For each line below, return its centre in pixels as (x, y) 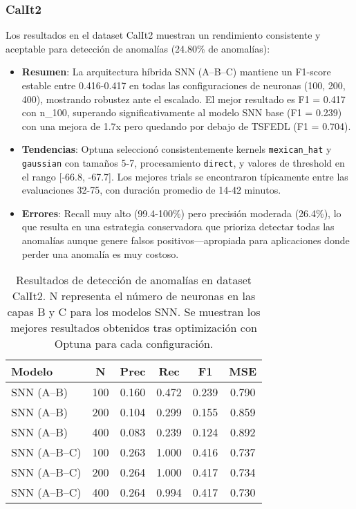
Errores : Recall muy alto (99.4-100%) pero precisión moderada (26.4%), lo (181, 213)
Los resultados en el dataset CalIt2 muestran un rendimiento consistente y (163, 35)
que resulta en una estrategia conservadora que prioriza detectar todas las (178, 226)
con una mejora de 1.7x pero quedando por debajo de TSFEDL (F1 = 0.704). (186, 126)
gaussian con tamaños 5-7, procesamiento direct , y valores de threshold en (183, 163)
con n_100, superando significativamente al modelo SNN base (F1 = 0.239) (182, 112)
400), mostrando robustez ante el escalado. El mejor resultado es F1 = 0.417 (184, 99)
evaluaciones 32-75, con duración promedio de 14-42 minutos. (151, 190)
